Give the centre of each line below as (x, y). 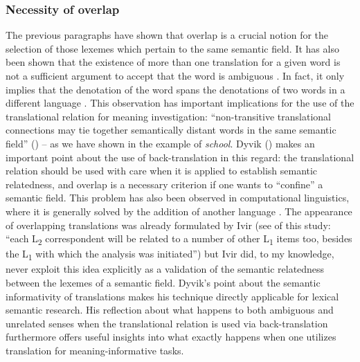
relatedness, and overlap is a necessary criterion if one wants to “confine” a (164, 184)
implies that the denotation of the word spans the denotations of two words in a (175, 89)
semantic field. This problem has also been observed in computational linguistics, (178, 198)
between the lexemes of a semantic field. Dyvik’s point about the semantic (163, 282)
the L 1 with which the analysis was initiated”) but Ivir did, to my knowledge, (170, 255)
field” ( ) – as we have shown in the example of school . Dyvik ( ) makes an (160, 143)
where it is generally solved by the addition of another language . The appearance (179, 211)
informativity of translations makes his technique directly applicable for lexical (172, 296)
